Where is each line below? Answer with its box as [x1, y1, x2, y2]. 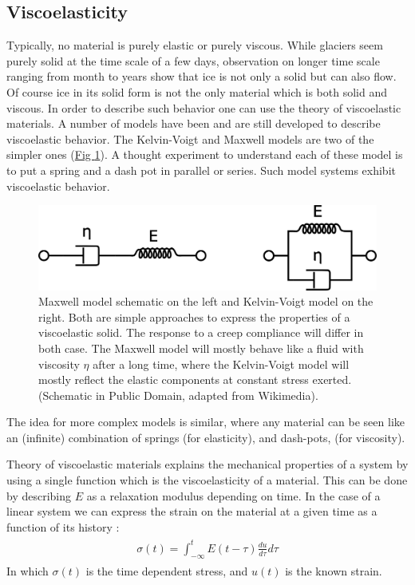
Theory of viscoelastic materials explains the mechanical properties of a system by [6, 456, 409, 472]
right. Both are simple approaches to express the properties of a [38, 308, 350, 325]
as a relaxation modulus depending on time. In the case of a [86, 487, 381, 504]
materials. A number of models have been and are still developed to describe [6, 115, 381, 132]
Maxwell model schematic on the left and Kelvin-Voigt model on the [38, 293, 373, 310]
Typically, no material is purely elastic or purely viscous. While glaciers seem [6, 37, 383, 53]
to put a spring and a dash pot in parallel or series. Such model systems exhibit [6, 161, 396, 178]
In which [6, 562, 49, 579]
